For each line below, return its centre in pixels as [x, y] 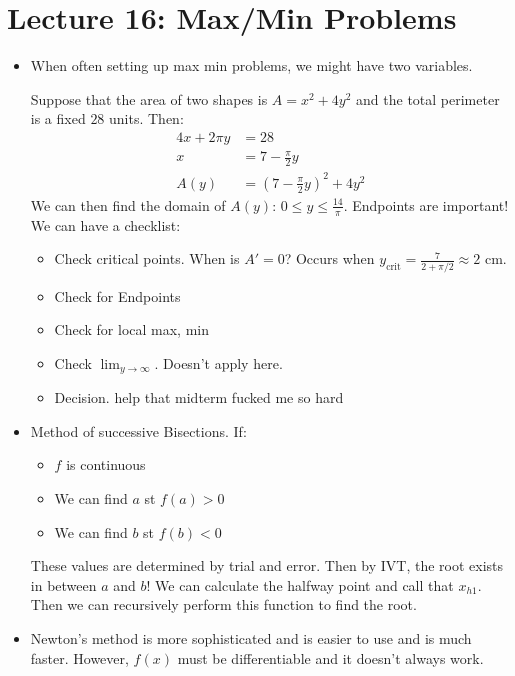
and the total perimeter [428, 98]
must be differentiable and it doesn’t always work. [330, 657]
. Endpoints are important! [426, 204]
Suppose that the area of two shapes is [149, 98]
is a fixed [58, 118]
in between [63, 584]
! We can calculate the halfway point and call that [300, 584]
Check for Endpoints [117, 295]
